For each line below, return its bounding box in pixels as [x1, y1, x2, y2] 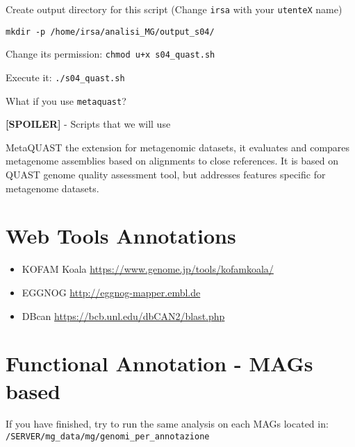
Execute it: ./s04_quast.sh [6, 69, 125, 84]
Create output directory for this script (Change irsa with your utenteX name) [6, 2, 342, 16]
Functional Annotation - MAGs [6, 349, 313, 378]
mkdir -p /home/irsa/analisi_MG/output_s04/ [6, 26, 215, 37]
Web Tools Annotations [6, 221, 236, 250]
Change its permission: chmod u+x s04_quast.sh [6, 47, 215, 61]
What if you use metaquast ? [6, 93, 126, 108]
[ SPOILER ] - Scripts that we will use [6, 117, 171, 131]
